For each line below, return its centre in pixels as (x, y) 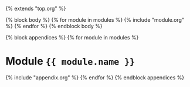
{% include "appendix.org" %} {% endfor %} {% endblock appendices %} (95, 77)
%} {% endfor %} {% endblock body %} (54, 26)
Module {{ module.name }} (70, 61)
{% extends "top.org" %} (36, 9)
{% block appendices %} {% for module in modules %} (72, 37)
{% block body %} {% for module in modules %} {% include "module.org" (95, 20)
